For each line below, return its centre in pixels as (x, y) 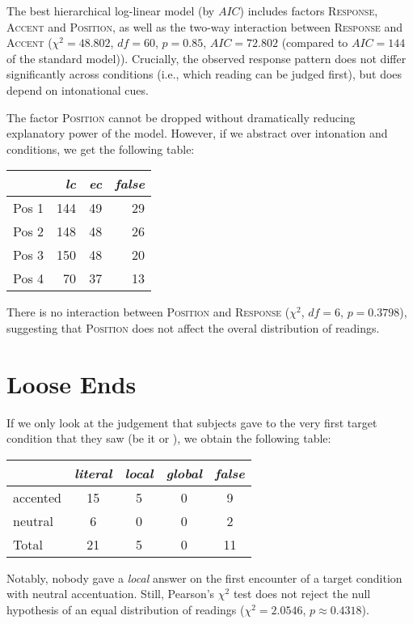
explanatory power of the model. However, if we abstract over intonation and (197, 133)
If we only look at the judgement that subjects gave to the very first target (192, 422)
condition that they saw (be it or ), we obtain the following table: (169, 438)
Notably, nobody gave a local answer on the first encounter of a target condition (204, 577)
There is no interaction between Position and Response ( (148, 312)
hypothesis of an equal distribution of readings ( (126, 610)
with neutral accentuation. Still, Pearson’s (111, 594)
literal (93, 473)
